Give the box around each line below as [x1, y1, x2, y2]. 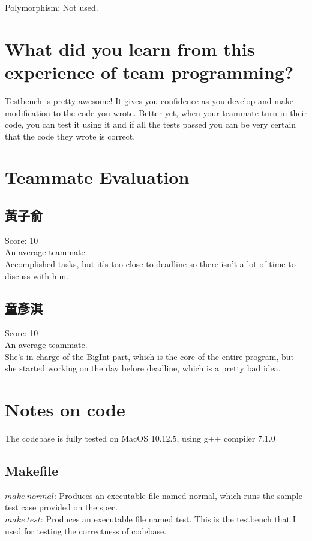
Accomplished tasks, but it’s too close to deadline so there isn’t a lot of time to [5, 258, 296, 270]
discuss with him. [5, 269, 69, 282]
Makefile [5, 461, 58, 479]
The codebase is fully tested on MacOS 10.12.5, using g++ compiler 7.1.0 [5, 431, 275, 444]
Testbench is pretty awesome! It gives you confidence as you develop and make [5, 94, 294, 107]
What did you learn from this [5, 36, 255, 61]
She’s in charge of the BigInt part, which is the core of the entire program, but [5, 350, 295, 362]
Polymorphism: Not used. [5, 1, 98, 13]
